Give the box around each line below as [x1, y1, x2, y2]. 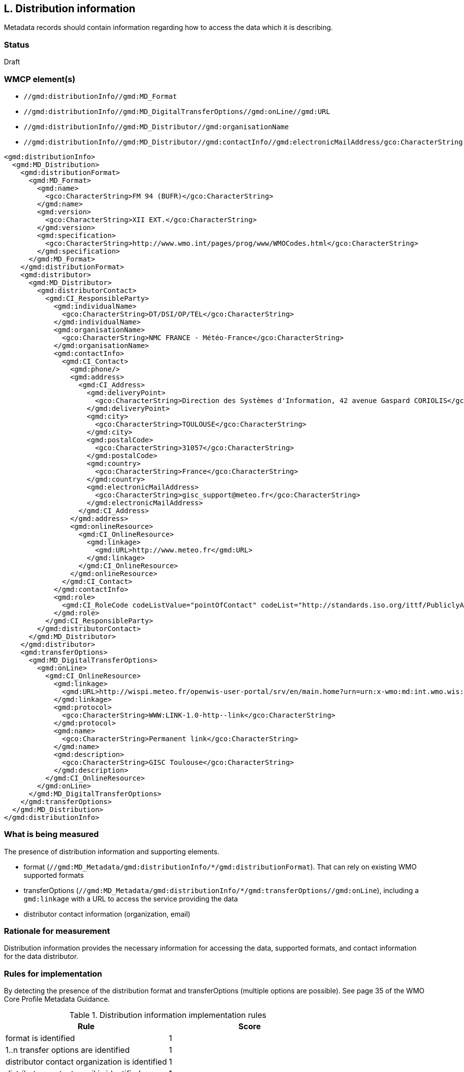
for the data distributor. [4, 952, 79, 961]
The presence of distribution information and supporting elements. [4, 847, 220, 856]
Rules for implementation [4, 968, 102, 979]
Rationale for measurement [4, 926, 110, 936]
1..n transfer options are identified [5, 1045, 130, 1055]
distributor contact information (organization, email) [24, 909, 191, 918]
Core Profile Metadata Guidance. [4, 995, 110, 1004]
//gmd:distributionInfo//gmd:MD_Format [24, 92, 177, 100]
